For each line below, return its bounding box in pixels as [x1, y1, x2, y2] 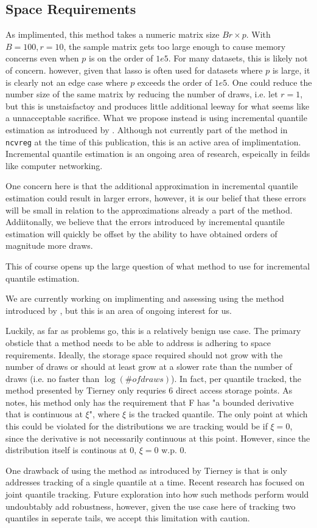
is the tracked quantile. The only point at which [128, 408, 308, 420]
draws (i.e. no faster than [5, 372, 100, 384]
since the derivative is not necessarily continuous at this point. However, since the [5, 431, 310, 444]
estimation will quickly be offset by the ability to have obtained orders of [5, 227, 277, 240]
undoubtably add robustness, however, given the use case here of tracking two [5, 499, 296, 512]
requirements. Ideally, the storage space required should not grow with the [5, 348, 283, 361]
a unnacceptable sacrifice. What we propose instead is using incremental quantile [5, 111, 307, 124]
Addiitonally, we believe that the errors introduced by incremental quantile [5, 215, 285, 228]
